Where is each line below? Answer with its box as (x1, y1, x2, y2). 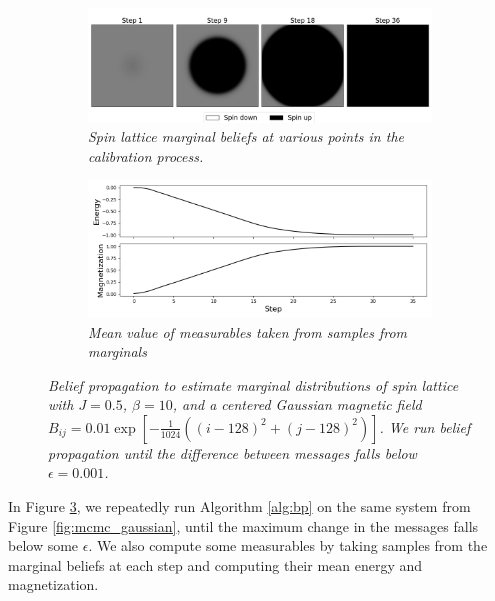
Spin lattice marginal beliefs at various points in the (88, 126, 404, 147)
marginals (88, 341, 147, 362)
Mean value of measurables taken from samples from (88, 321, 408, 342)
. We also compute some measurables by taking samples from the (88, 535, 488, 556)
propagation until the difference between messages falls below (48, 442, 417, 463)
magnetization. (8, 574, 99, 595)
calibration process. (88, 145, 204, 166)
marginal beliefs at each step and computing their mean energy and (8, 554, 423, 575)
